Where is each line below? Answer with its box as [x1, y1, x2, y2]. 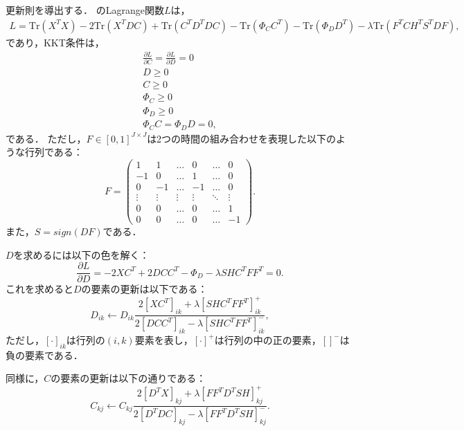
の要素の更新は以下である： [81, 282, 208, 296]
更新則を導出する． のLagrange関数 [6, 3, 164, 17]
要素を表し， [134, 332, 193, 347]
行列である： [24, 145, 83, 159]
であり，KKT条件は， [6, 35, 105, 49]
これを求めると [6, 282, 73, 296]
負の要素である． [6, 347, 83, 362]
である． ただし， [6, 131, 87, 145]
